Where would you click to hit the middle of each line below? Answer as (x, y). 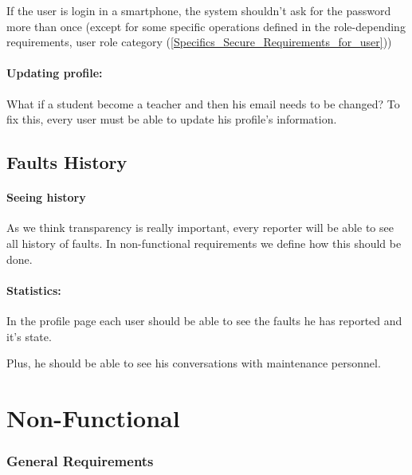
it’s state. (29, 336)
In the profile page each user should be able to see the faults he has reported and (204, 320)
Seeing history (46, 197)
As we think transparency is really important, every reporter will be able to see (200, 228)
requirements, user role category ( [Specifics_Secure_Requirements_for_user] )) (199, 42)
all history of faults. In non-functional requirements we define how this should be (204, 243)
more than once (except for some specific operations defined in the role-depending (206, 26)
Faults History (67, 162)
